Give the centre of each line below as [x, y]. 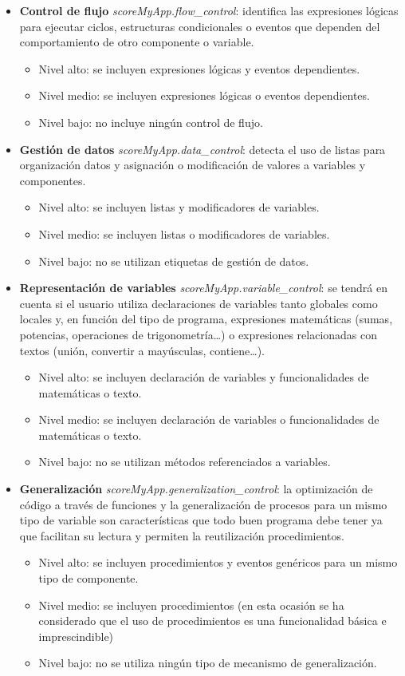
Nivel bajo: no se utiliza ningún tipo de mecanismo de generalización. [208, 663]
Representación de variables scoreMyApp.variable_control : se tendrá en [203, 288]
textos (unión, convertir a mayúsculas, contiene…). [142, 350]
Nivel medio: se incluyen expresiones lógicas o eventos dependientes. [204, 95]
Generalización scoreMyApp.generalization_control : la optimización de [196, 489]
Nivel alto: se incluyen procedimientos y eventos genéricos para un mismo [218, 562]
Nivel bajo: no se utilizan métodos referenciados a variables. [185, 462]
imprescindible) [76, 636]
